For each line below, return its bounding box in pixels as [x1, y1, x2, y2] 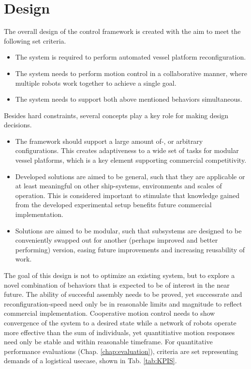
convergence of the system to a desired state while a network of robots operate [4, 317, 236, 327]
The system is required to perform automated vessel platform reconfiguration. [15, 52, 246, 62]
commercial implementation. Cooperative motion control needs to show [4, 308, 215, 318]
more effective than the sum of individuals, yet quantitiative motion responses [4, 327, 235, 337]
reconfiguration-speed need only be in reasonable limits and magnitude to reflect [4, 298, 242, 308]
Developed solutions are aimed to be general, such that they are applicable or [15, 171, 245, 181]
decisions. [4, 120, 32, 130]
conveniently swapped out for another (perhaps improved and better [15, 235, 218, 245]
